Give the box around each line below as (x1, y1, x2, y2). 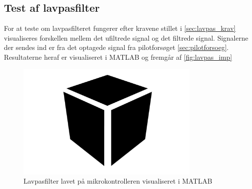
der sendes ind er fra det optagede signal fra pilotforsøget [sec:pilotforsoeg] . (4, 42, 229, 52)
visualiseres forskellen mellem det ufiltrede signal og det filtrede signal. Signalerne (4, 32, 249, 43)
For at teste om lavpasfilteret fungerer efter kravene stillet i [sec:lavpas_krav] (4, 23, 236, 33)
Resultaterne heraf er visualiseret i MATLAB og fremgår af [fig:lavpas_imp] (4, 51, 232, 62)
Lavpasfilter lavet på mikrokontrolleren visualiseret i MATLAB (23, 176, 212, 186)
